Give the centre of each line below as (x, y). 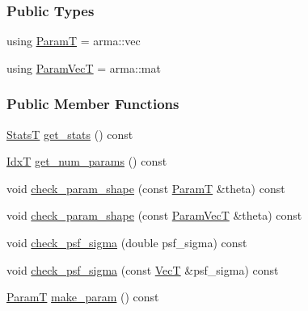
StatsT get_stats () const (70, 134)
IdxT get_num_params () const (87, 161)
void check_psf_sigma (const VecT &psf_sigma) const (143, 269)
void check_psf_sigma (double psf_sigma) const (127, 242)
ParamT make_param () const (83, 297)
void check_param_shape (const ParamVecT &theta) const (154, 215)
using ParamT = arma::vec (74, 41)
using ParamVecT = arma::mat (84, 67)
